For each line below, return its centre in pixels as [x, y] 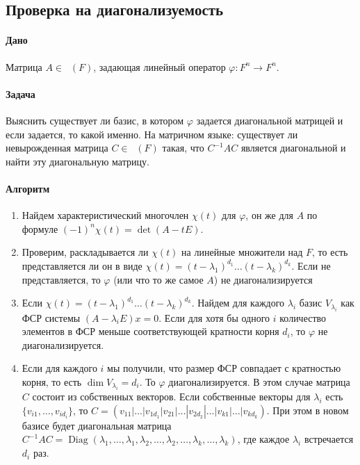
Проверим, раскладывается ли [85, 252]
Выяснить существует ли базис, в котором [95, 120]
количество [303, 317]
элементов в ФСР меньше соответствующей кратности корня [150, 331]
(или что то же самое [158, 279]
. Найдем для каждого [238, 303]
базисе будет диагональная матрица [97, 425]
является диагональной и [293, 148]
